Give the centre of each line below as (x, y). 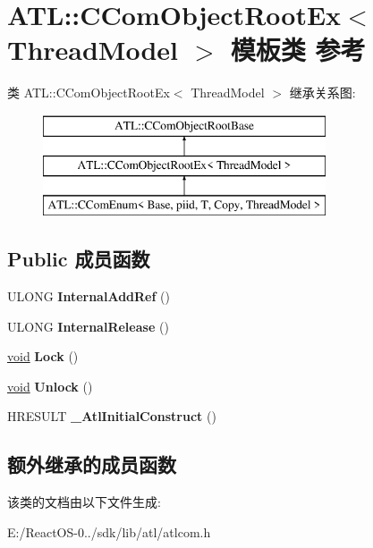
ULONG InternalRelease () (88, 326)
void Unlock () (50, 386)
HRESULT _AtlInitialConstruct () (112, 416)
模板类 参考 (298, 50)
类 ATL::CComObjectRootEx (89, 93)
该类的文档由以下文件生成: (84, 502)
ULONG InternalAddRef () (89, 296)
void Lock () (43, 356)
